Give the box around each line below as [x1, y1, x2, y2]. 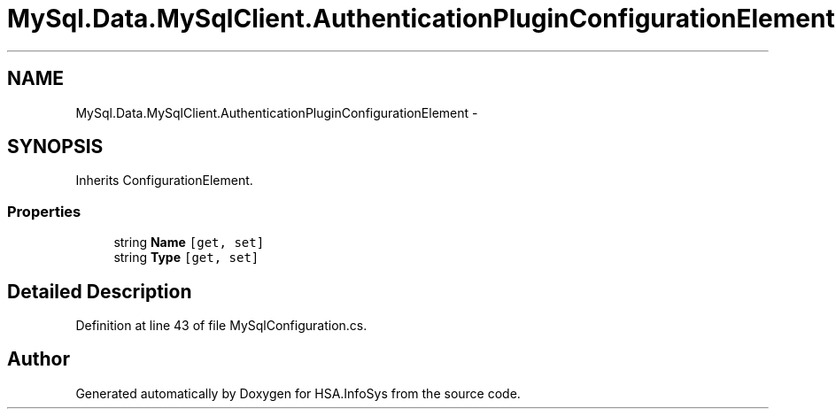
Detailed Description [7, 280, 192, 303]
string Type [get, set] [113, 250, 259, 266]
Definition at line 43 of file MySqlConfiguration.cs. [75, 318, 368, 334]
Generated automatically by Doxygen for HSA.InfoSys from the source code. [75, 385, 521, 401]
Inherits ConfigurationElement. [75, 173, 253, 189]
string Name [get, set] [113, 235, 265, 250]
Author [7, 348, 70, 371]
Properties [7, 202, 81, 220]
